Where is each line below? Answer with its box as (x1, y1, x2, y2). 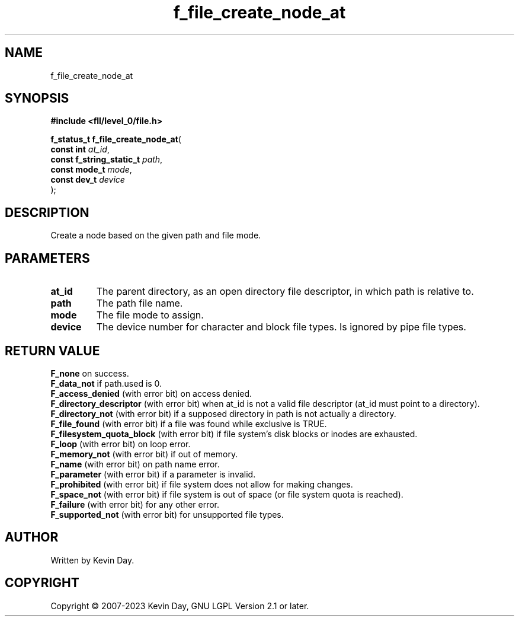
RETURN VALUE (5, 343, 100, 358)
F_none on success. (50, 368, 129, 378)
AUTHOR (5, 530, 59, 545)
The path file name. (96, 297, 183, 310)
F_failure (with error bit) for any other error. (50, 499, 220, 509)
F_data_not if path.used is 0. (50, 378, 162, 388)
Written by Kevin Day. (50, 555, 134, 565)
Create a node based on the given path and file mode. (50, 230, 261, 241)
